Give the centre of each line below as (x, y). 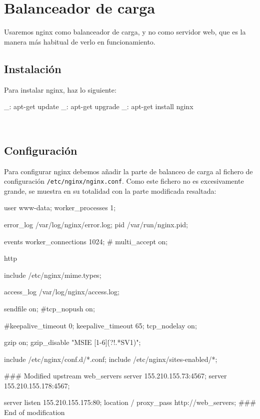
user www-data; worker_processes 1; (60, 207)
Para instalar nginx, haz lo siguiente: (60, 89)
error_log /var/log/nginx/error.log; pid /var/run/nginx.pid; (96, 224)
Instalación (33, 68)
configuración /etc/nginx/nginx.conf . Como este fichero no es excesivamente (124, 181)
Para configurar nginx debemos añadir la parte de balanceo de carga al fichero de (128, 171)
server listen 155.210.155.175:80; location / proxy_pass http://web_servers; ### (130, 402)
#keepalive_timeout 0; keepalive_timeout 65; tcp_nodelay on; (100, 325)
